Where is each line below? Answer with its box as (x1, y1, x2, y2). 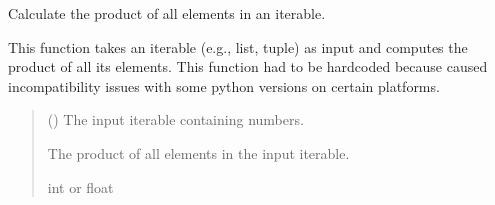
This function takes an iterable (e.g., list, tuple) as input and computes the (8, 36, 468, 57)
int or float (47, 176, 114, 197)
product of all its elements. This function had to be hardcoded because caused (8, 56, 488, 77)
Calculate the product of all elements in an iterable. (8, 3, 326, 23)
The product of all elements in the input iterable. (47, 142, 350, 163)
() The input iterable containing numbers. (47, 109, 304, 130)
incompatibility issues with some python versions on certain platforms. (8, 75, 440, 96)
